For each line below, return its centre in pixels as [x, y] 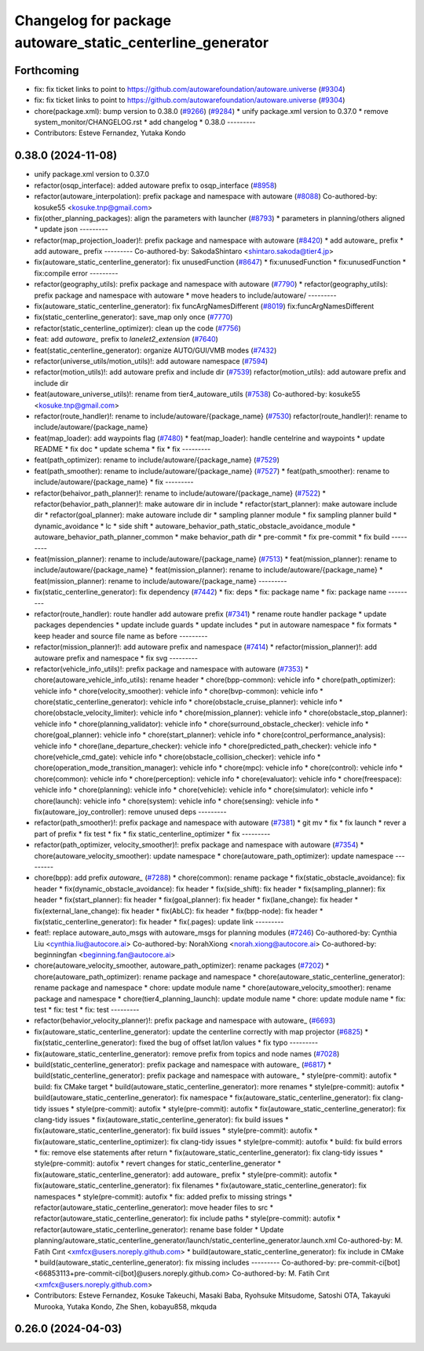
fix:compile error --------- [76, 273]
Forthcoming [47, 70]
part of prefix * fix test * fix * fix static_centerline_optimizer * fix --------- [152, 833]
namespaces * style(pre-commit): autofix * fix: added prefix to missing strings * [163, 1196]
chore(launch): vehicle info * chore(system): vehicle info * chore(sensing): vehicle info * [177, 800]
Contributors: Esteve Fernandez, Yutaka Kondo [110, 133]
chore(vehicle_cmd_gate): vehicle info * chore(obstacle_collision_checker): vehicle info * [177, 757]
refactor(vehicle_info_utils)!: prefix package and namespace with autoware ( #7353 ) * [172, 668]
